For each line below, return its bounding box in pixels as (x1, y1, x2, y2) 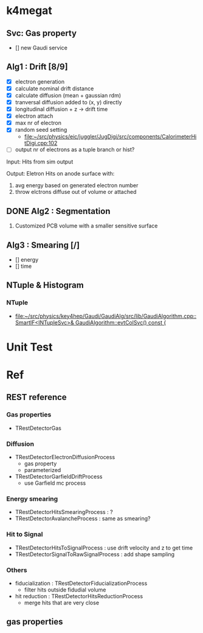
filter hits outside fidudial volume (24, 586, 106, 593)
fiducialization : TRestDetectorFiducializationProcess (15, 579, 148, 587)
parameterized (24, 467, 61, 474)
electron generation (15, 77, 65, 85)
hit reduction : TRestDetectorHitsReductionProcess (15, 592, 143, 599)
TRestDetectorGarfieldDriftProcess (15, 473, 103, 481)
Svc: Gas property (6, 28, 77, 38)
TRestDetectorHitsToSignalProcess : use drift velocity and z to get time (15, 544, 193, 551)
